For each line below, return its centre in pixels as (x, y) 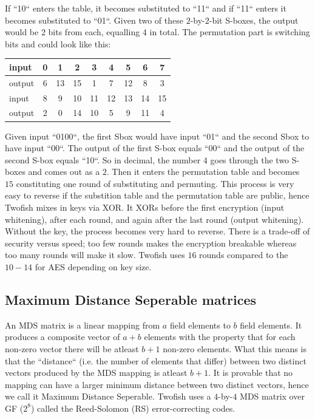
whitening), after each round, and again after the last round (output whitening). (154, 219)
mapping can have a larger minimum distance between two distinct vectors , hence (157, 384)
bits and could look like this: (58, 43)
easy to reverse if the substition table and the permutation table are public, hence (157, 195)
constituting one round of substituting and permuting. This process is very (155, 183)
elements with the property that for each (220, 337)
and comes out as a (64, 172)
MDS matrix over (272, 396)
